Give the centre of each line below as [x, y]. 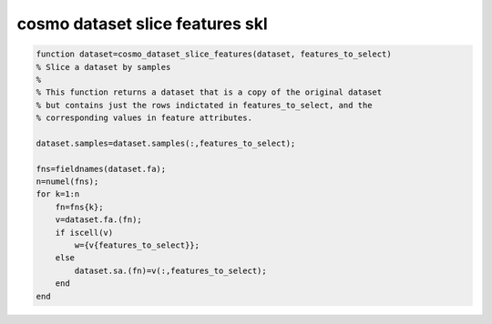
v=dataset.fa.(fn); [99, 220]
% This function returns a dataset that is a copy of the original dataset [209, 92]
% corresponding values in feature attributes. [144, 118]
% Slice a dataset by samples [103, 67]
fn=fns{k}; [79, 207]
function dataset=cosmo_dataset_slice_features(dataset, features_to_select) [214, 54]
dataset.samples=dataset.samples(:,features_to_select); [166, 143]
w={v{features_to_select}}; [137, 245]
